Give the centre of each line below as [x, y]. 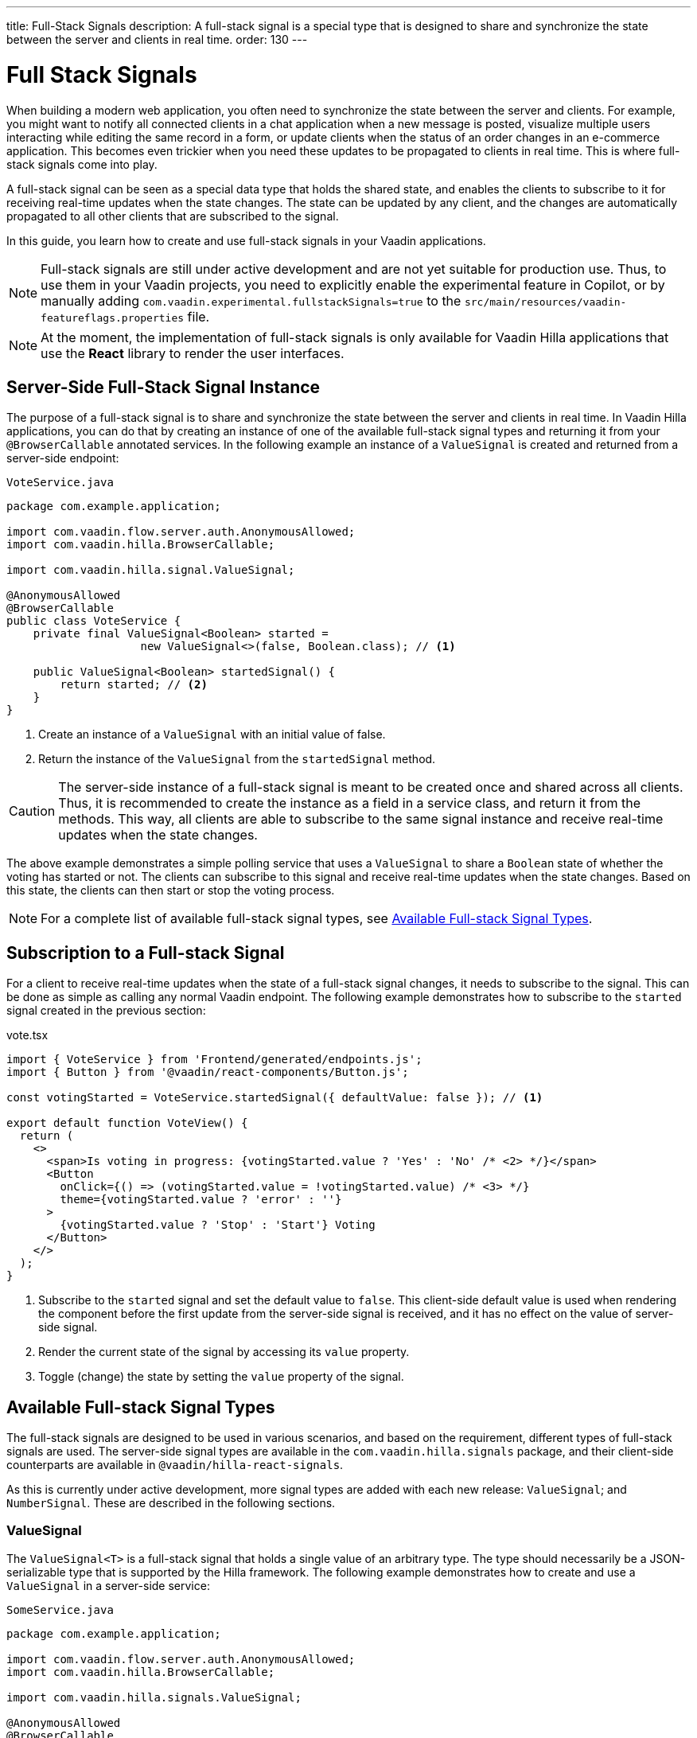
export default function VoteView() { [127, 1123]
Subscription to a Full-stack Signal [146, 953]
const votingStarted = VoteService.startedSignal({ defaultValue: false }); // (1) [275, 1098]
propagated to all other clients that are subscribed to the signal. [173, 216]
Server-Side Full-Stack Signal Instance [164, 387]
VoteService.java [60, 483]
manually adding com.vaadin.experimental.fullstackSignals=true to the [251, 300]
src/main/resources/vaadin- [545, 302]
